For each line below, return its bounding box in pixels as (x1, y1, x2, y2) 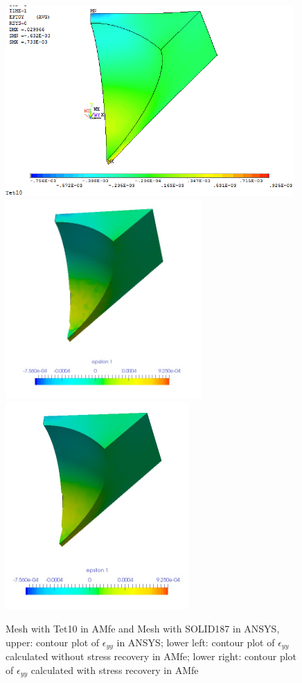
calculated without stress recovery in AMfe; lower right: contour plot (6, 649, 297, 664)
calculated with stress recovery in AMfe (30, 662, 199, 677)
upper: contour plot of (6, 635, 100, 649)
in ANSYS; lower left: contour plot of (116, 635, 275, 649)
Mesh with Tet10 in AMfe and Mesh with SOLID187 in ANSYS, (6, 621, 280, 636)
